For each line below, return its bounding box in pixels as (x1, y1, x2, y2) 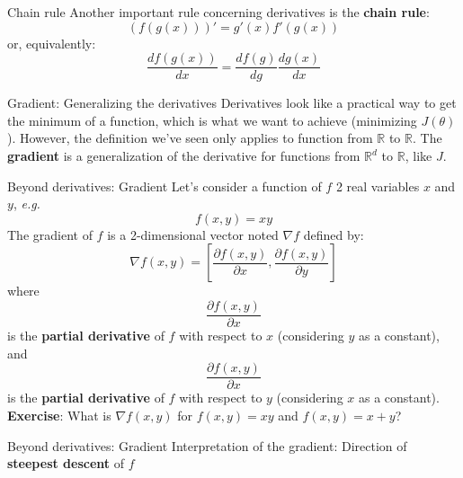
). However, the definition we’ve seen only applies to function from (7, 128, 373, 147)
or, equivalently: (7, 33, 96, 52)
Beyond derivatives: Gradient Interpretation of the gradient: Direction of (7, 436, 407, 455)
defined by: (303, 225, 364, 243)
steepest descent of (7, 454, 125, 473)
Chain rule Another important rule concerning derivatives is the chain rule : (7, 3, 430, 21)
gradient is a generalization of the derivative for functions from (7, 146, 361, 165)
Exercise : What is (7, 405, 111, 424)
